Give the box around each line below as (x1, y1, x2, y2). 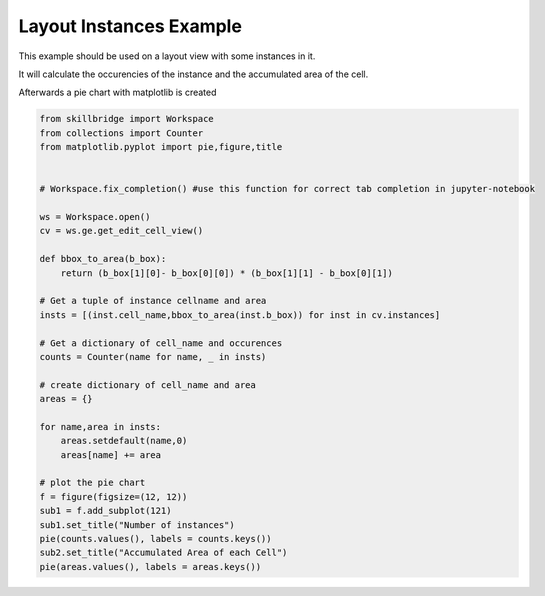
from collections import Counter (39, 127, 204, 139)
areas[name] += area (60, 449, 162, 460)
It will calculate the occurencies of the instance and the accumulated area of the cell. (18, 68, 369, 80)
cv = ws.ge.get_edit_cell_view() (39, 225, 204, 237)
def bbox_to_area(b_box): (39, 253, 167, 265)
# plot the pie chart (39, 477, 146, 489)
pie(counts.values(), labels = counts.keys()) (39, 533, 272, 545)
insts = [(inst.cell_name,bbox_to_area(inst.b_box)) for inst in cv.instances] (39, 309, 441, 320)
